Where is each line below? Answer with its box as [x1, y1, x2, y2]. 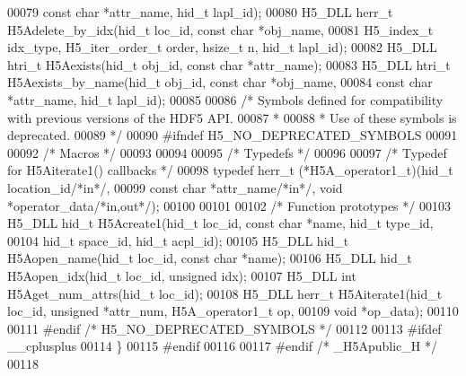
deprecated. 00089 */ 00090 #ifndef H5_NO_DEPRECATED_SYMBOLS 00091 [7, 126, 458, 144]
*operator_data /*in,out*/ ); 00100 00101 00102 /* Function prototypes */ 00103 [7, 196, 451, 214]
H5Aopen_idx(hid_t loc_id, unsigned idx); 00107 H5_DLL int [7, 266, 356, 284]
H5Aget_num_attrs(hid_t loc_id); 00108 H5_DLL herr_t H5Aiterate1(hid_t [7, 284, 443, 302]
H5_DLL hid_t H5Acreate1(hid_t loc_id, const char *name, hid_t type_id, [7, 214, 434, 232]
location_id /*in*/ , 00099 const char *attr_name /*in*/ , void [7, 178, 343, 197]
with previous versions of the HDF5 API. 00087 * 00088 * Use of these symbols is [7, 108, 457, 127]
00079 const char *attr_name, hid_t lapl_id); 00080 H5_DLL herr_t [7, 3, 393, 21]
